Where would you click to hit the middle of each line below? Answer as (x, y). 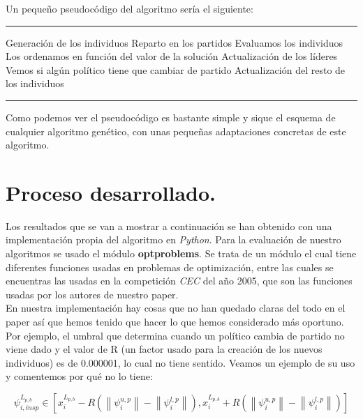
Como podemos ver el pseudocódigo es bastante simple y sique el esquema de (171, 117)
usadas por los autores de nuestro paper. (92, 294)
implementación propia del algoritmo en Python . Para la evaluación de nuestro (173, 239)
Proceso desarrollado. (111, 192)
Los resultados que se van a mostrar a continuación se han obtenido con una (169, 226)
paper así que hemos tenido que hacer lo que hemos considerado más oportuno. (175, 322)
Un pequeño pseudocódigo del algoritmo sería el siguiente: (129, 8)
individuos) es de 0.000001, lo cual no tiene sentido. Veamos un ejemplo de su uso (180, 362)
